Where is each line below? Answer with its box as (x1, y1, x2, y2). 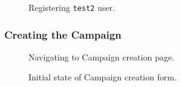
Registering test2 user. (28, 1, 115, 13)
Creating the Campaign (4, 27, 122, 42)
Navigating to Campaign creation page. (28, 50, 174, 63)
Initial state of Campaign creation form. (28, 71, 177, 83)
